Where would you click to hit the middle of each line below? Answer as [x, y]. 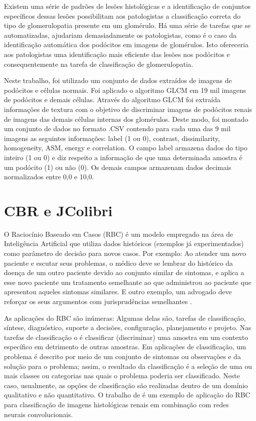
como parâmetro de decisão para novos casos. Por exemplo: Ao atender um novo [125, 253]
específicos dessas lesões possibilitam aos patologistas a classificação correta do [122, 15]
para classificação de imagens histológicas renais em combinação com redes [116, 404]
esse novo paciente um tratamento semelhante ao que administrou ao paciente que [128, 282]
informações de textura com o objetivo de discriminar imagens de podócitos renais [128, 109]
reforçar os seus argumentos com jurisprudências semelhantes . [98, 301]
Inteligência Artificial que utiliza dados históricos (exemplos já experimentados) [124, 243]
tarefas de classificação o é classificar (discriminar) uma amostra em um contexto [126, 337]
